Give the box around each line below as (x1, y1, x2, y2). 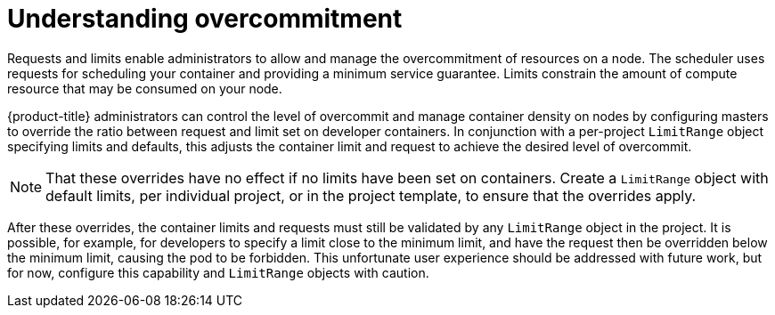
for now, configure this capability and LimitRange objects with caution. (7, 264, 429, 280)
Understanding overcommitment (7, 4, 403, 34)
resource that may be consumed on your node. (7, 80, 282, 96)
